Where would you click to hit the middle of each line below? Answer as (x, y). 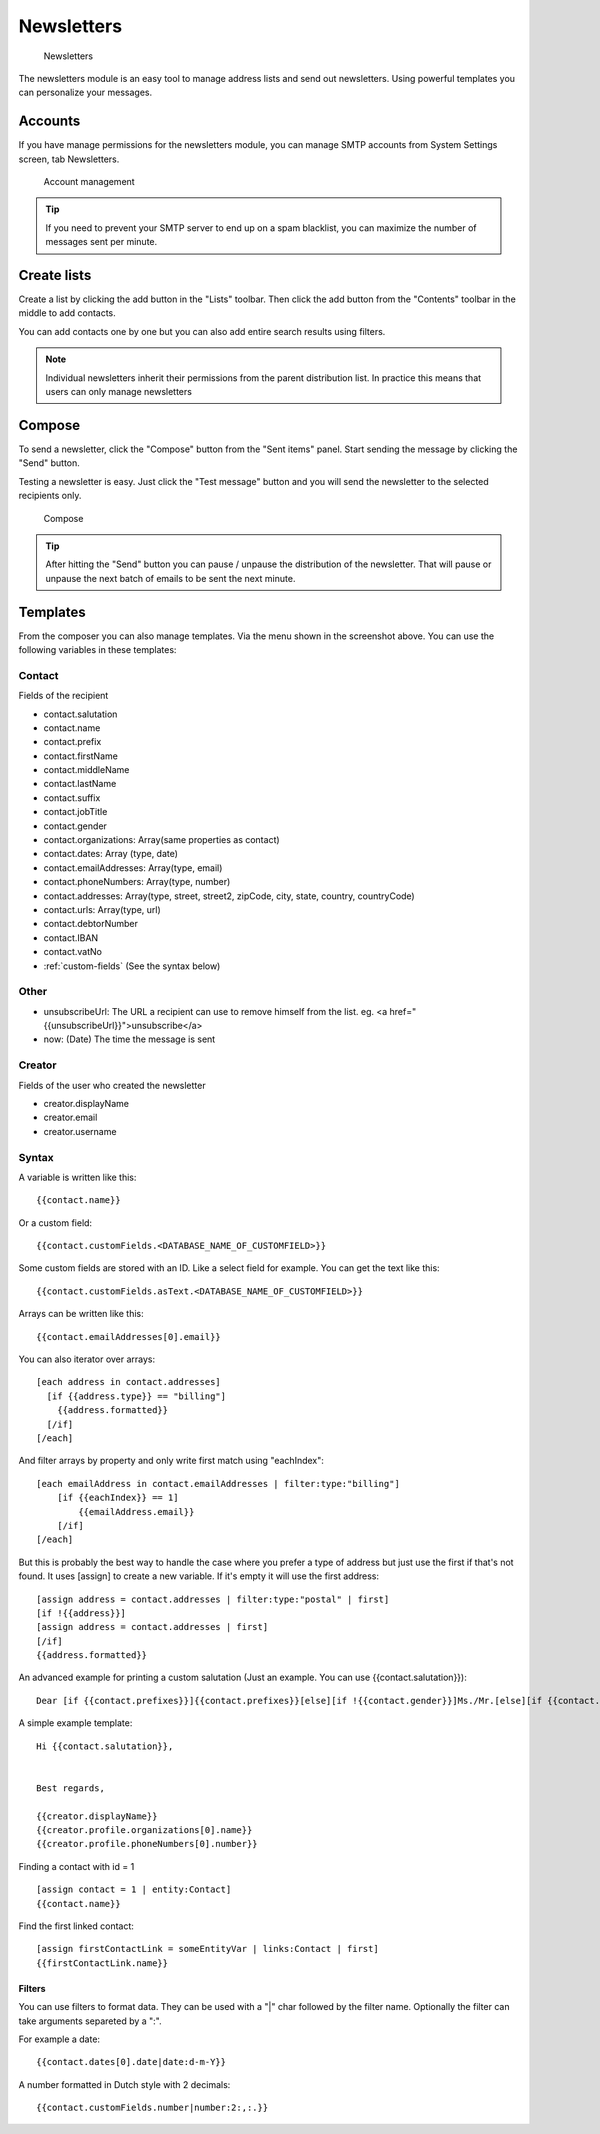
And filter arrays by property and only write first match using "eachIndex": (171, 1461)
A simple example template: (75, 1723)
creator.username (80, 1131)
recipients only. (50, 496)
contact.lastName (80, 784)
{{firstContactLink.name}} (102, 1963)
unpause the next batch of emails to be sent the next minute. (170, 578)
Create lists (55, 275)
